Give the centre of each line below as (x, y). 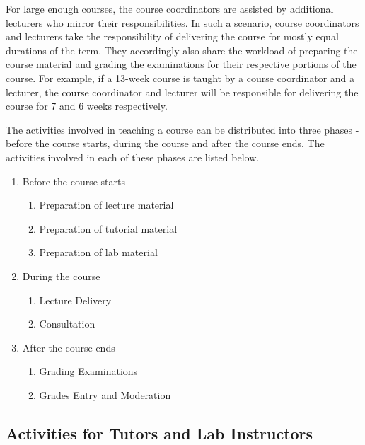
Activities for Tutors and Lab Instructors (160, 433)
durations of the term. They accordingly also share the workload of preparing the (182, 50)
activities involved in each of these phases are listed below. (133, 157)
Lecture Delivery (75, 300)
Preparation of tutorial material (108, 228)
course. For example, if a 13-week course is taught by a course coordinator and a (180, 77)
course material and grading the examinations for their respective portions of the (181, 64)
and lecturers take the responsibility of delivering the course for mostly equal (172, 36)
